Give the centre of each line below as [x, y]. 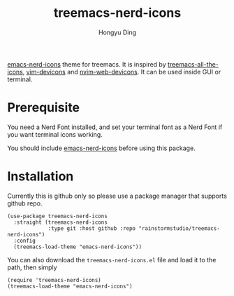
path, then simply [32, 267]
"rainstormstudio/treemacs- [179, 228]
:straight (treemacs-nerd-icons [61, 222]
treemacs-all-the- [193, 64]
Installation [41, 176]
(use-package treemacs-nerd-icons [58, 216]
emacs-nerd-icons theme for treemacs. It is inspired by [87, 64]
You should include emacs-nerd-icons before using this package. [101, 148]
